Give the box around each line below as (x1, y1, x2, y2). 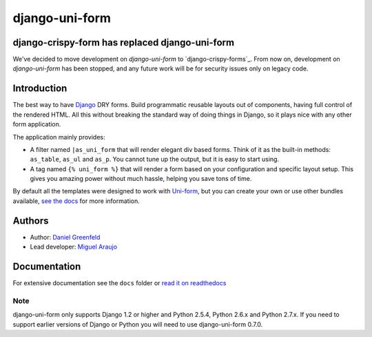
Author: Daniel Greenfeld (30, 233, 101, 241)
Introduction (12, 83, 68, 95)
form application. (12, 120, 61, 128)
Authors (12, 215, 49, 227)
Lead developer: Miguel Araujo (30, 242, 117, 251)
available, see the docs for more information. (12, 197, 141, 205)
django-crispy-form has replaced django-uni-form (12, 37, 234, 48)
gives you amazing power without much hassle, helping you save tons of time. (30, 175, 252, 183)
